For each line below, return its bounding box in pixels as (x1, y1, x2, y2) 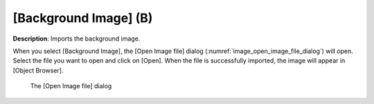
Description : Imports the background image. (12, 34, 141, 43)
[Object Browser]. (12, 66, 64, 74)
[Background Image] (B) (12, 10, 153, 25)
